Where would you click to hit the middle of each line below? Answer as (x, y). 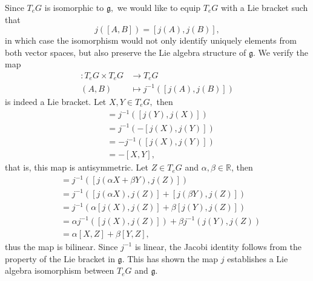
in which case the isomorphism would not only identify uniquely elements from (151, 40)
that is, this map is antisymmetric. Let (77, 167)
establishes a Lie (258, 258)
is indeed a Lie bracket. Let (56, 101)
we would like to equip (159, 7)
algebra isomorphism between (60, 270)
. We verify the (280, 52)
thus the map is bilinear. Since (61, 246)
